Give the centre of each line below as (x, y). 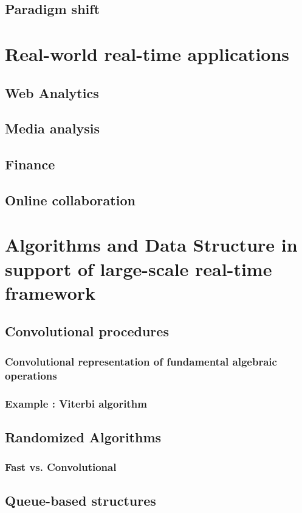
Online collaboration (70, 200)
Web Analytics (52, 92)
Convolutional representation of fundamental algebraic (141, 361)
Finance (30, 164)
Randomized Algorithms (83, 437)
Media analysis (53, 128)
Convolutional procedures (87, 331)
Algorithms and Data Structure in (151, 245)
